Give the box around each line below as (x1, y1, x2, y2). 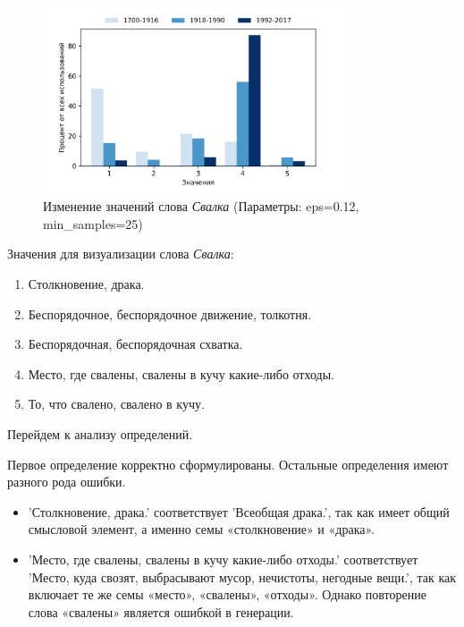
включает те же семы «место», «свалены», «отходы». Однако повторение (28, 585, 426, 604)
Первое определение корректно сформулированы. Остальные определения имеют (7, 454, 449, 473)
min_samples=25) (43, 214, 143, 233)
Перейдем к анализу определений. (7, 425, 193, 444)
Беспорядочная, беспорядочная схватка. (28, 335, 243, 353)
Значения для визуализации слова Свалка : (7, 244, 234, 263)
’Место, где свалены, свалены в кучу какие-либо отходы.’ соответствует (28, 549, 418, 568)
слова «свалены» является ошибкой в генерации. (28, 602, 294, 621)
